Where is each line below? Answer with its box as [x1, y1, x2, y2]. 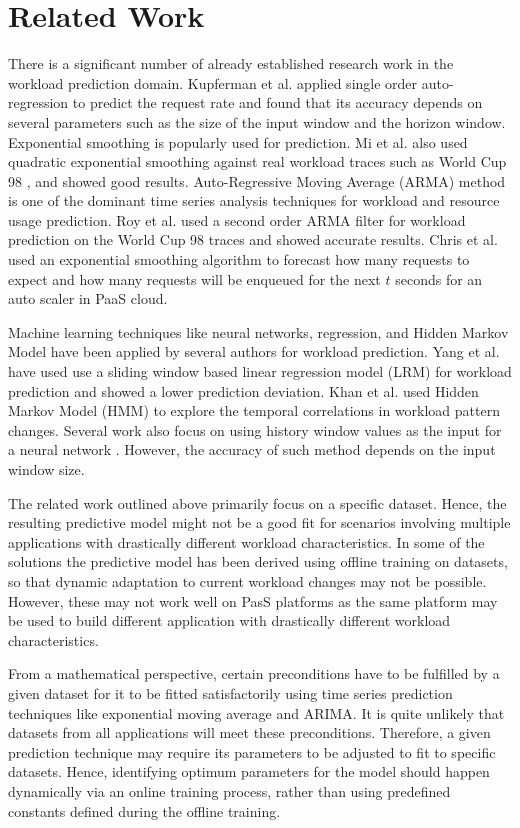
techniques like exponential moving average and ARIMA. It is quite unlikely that [8, 702, 505, 723]
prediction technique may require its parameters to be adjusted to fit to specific [8, 741, 496, 762]
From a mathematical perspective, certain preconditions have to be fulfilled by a [8, 663, 500, 684]
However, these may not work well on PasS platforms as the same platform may [8, 590, 498, 611]
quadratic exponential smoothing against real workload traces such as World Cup [8, 151, 507, 172]
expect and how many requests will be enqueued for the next [8, 268, 381, 289]
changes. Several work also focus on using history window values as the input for [8, 419, 502, 440]
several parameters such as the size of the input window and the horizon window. [8, 111, 506, 132]
